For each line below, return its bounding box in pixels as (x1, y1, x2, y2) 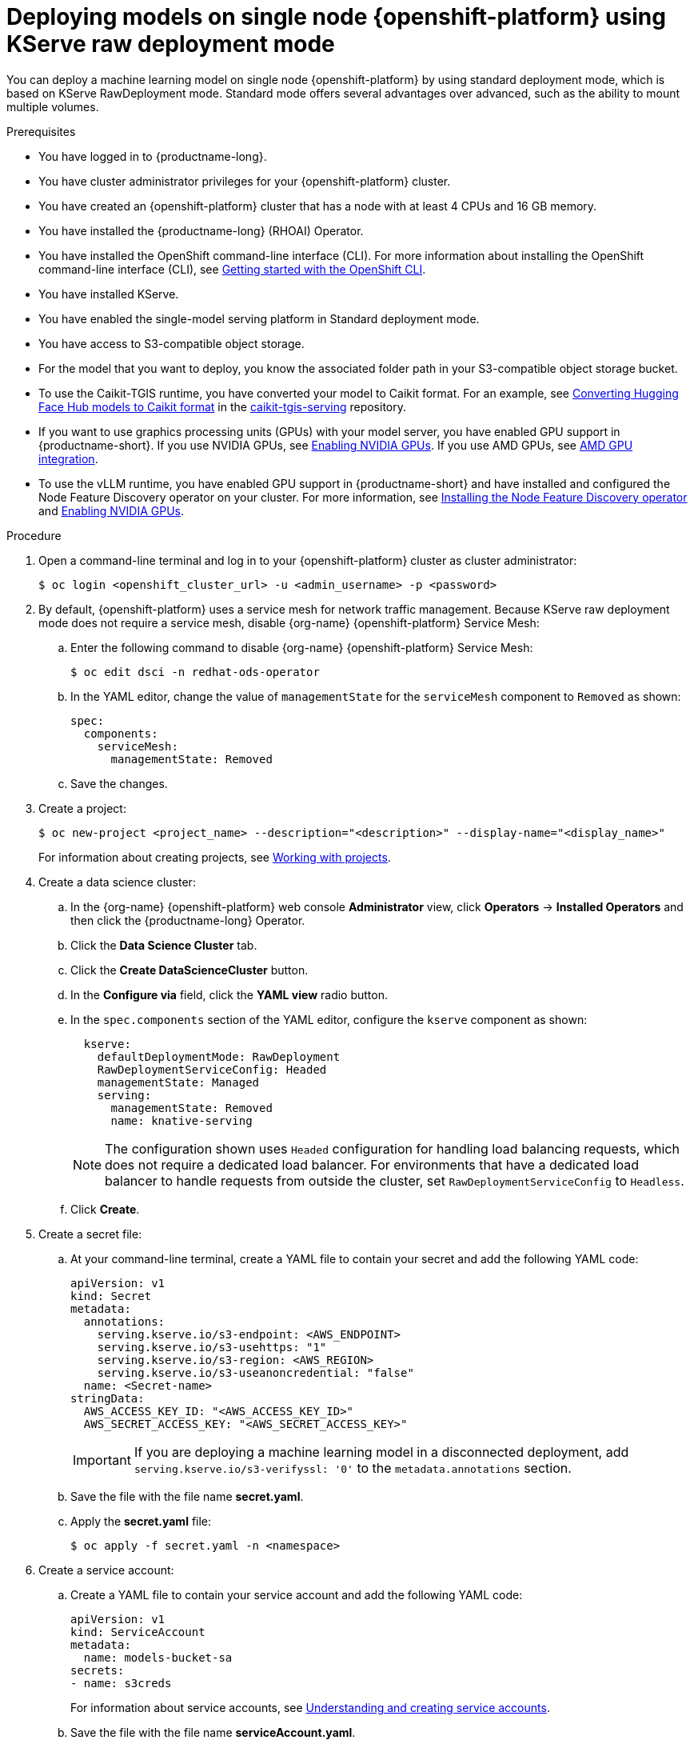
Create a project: (38, 801, 126, 815)
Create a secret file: (38, 1226, 142, 1241)
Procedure (6, 528, 62, 542)
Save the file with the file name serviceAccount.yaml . (70, 1725, 356, 1739)
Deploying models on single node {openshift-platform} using (6, 3, 666, 30)
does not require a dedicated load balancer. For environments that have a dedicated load (105, 1156, 640, 1173)
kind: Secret (70, 1289, 152, 1302)
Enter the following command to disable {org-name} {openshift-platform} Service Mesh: (70, 640, 533, 654)
